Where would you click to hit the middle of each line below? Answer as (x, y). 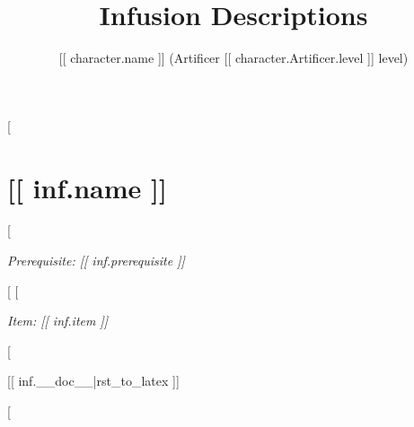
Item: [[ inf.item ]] (58, 321)
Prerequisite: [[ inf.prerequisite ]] (96, 261)
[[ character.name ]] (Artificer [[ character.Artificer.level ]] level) (233, 58)
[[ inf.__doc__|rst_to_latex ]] (93, 381)
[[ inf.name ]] (87, 187)
